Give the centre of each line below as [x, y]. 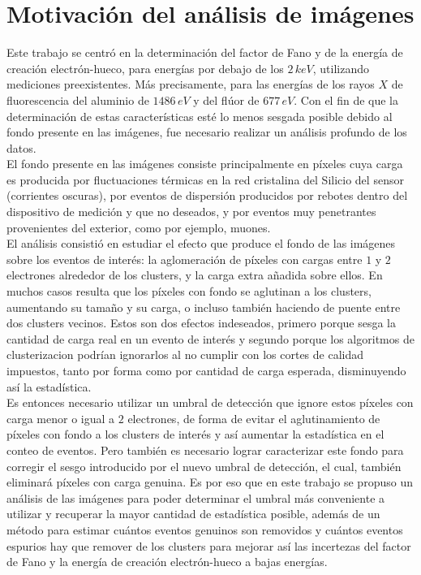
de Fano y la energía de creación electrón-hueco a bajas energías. [167, 562]
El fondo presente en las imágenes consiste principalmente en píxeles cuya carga [205, 164]
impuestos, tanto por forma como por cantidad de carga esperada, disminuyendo [206, 370]
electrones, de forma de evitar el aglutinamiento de [254, 418]
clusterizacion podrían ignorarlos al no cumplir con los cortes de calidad [185, 355]
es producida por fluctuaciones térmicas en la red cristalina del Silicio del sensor [205, 179]
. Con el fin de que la [346, 99]
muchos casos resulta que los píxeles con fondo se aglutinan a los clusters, [189, 291]
